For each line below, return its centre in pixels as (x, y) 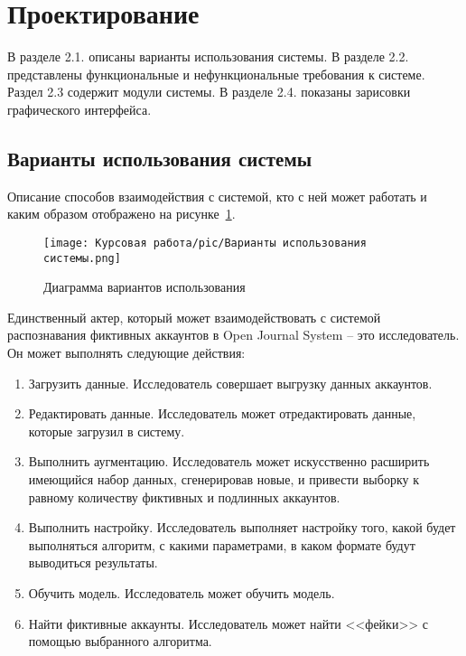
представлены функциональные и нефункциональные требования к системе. (216, 74)
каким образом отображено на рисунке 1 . (121, 214)
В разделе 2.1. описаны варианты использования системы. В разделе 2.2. (208, 56)
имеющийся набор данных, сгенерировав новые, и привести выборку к (224, 478)
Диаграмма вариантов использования (144, 287)
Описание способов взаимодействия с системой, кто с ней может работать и (217, 196)
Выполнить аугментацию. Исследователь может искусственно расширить (229, 461)
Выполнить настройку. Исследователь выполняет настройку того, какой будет (242, 527)
